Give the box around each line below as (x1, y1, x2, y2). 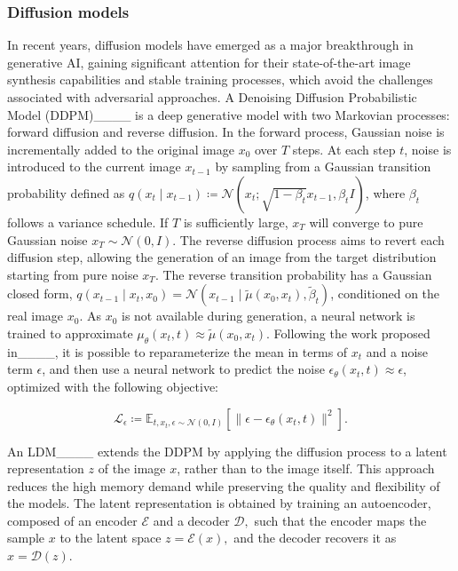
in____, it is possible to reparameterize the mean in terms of (7, 342, 348, 361)
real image (7, 306, 64, 325)
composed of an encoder (7, 511, 138, 529)
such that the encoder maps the (254, 511, 427, 529)
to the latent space (59, 528, 162, 547)
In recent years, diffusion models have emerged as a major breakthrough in (7, 36, 414, 54)
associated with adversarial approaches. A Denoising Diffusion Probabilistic (7, 88, 417, 106)
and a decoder (153, 511, 230, 529)
